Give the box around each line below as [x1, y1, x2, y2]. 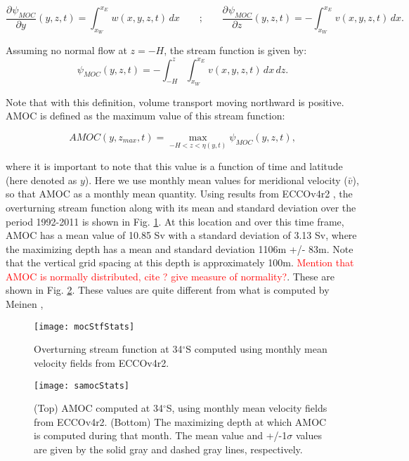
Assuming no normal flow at [6, 43, 127, 58]
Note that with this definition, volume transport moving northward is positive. [6, 94, 344, 109]
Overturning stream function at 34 [34, 342, 183, 356]
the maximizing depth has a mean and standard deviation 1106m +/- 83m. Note [6, 241, 353, 256]
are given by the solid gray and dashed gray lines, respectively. [34, 441, 303, 456]
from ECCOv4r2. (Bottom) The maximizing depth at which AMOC [34, 414, 327, 429]
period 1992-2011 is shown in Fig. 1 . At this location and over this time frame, [6, 214, 344, 228]
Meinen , [6, 297, 44, 311]
